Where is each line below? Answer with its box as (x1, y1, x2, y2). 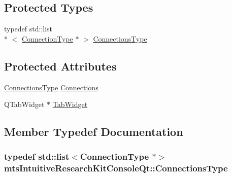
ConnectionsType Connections (4, 82, 98, 92)
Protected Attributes (4, 58, 117, 74)
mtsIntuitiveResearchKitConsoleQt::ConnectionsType (4, 162, 228, 174)
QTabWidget (4, 99, 45, 110)
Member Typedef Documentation (4, 124, 183, 139)
